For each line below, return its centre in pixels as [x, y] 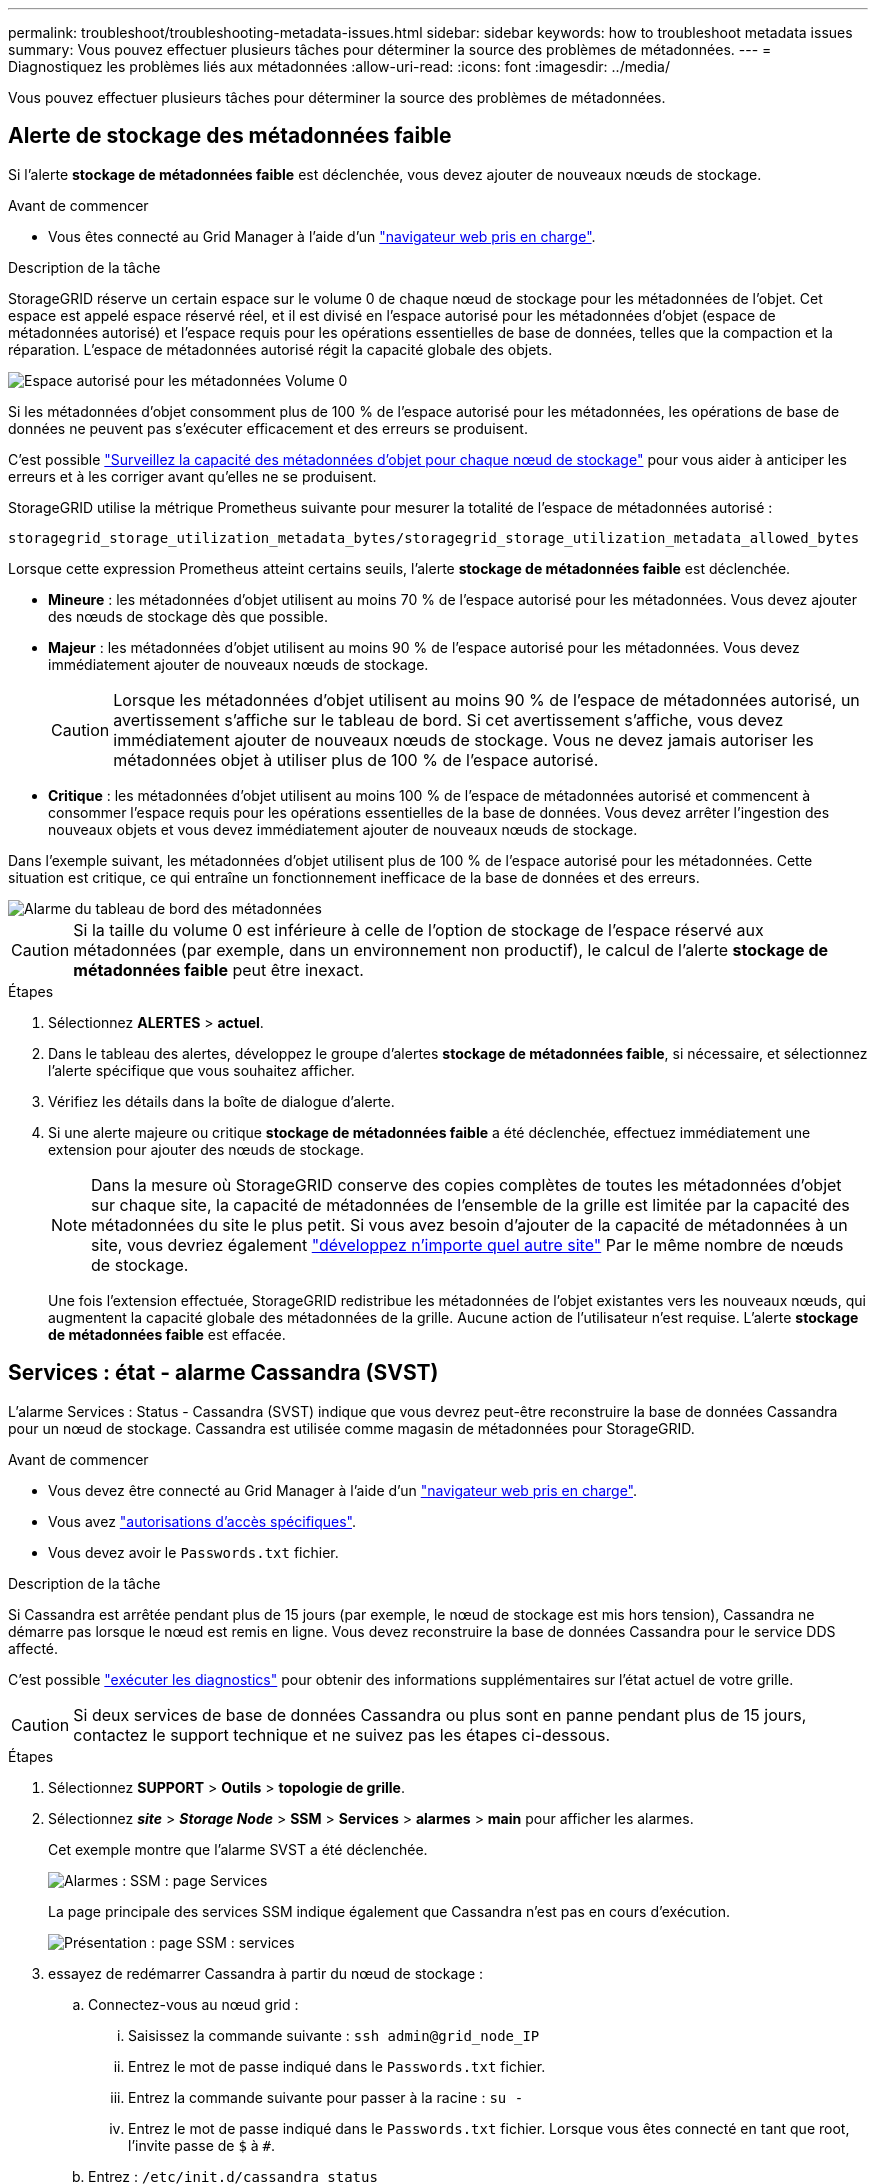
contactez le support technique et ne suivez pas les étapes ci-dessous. [342, 1734]
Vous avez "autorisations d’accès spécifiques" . [202, 1521]
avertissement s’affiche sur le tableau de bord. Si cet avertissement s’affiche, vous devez [448, 719]
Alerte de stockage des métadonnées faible [230, 136]
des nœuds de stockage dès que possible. [188, 616]
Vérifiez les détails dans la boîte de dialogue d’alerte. [221, 1101]
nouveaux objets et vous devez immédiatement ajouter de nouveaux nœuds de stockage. [343, 829]
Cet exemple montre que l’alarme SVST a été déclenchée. [238, 1849]
